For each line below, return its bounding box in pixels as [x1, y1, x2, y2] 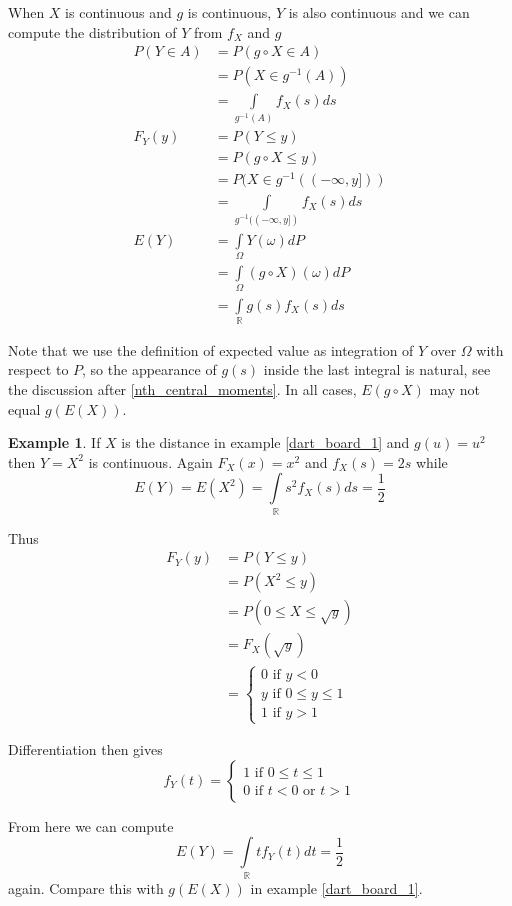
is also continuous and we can [288, 2, 470, 22]
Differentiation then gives [8, 739, 163, 760]
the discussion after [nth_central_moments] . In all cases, [8, 379, 357, 400]
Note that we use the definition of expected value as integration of [8, 339, 414, 360]
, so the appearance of [82, 359, 217, 380]
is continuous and [65, 2, 172, 22]
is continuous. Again [88, 451, 213, 472]
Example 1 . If [8, 432, 101, 453]
